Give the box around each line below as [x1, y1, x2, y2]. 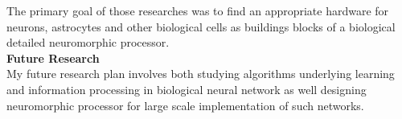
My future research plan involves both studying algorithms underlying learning [6, 65, 395, 82]
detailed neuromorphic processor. [6, 34, 170, 51]
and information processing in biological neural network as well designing [6, 80, 367, 97]
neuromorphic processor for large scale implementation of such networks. [6, 96, 364, 113]
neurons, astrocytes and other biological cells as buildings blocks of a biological [6, 18, 396, 35]
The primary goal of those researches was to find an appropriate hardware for [6, 2, 389, 18]
